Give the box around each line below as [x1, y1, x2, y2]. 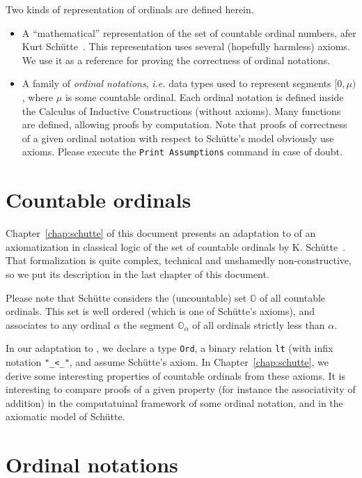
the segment [123, 317, 175, 332]
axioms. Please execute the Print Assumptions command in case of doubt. [22, 144, 343, 159]
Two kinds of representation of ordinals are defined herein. [6, 2, 254, 16]
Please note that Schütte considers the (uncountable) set [6, 290, 247, 304]
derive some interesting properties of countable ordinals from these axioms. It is [6, 368, 346, 383]
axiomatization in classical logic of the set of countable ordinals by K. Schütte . [6, 239, 346, 254]
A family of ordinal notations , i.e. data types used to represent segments [22, 76, 331, 91]
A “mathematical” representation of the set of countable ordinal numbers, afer [22, 25, 356, 40]
